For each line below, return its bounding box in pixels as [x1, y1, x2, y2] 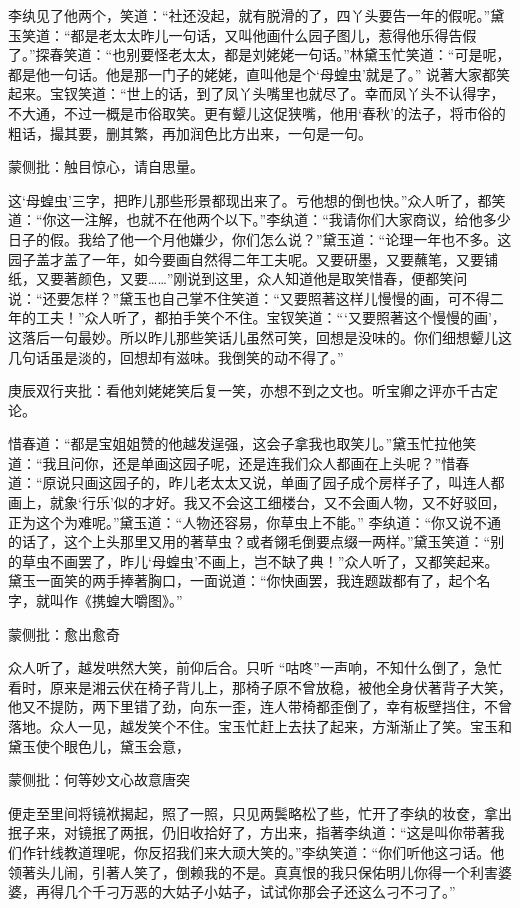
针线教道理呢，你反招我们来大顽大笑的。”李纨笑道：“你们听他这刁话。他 [35, 841, 505, 862]
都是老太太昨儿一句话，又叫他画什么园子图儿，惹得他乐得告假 [70, 24, 477, 45]
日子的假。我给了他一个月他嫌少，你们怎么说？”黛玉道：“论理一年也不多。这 [8, 228, 512, 249]
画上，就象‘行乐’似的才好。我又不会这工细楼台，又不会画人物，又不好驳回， [8, 492, 506, 513]
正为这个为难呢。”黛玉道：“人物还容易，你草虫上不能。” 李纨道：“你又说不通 [8, 511, 502, 532]
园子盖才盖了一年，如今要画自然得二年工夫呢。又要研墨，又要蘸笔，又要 [8, 248, 484, 269]
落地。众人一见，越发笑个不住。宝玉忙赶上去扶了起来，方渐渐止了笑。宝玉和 [8, 716, 512, 736]
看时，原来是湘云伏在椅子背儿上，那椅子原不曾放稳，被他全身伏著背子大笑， [8, 676, 512, 697]
